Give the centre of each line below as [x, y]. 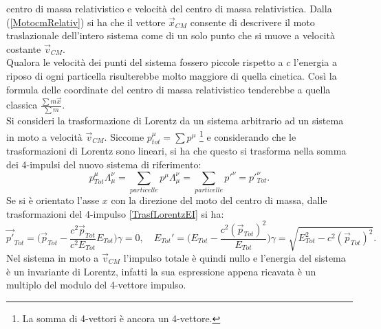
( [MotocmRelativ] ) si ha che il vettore [86, 22]
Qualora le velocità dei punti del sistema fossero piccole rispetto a [145, 62]
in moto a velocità [44, 136]
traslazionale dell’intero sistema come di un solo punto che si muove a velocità [171, 35]
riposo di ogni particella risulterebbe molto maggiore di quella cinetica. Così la [172, 75]
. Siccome [124, 136]
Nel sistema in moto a [53, 257]
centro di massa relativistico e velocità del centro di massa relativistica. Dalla [169, 8]
